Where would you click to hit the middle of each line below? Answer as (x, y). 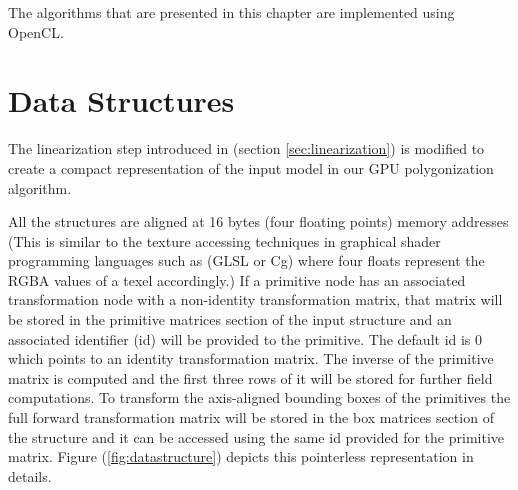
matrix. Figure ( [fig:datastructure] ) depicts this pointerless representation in (241, 456)
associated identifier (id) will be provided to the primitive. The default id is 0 (245, 338)
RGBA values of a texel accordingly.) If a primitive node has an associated (237, 279)
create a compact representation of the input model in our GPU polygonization (251, 167)
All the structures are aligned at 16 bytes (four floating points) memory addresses (258, 221)
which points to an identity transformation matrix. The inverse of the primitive (251, 358)
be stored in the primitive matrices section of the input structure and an (230, 319)
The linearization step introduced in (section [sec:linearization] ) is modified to (246, 148)
